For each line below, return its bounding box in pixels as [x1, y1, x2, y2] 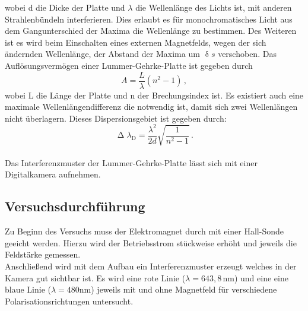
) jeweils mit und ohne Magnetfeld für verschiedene [91, 283, 277, 296]
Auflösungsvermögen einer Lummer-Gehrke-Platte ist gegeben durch [5, 59, 253, 71]
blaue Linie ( [5, 283, 51, 296]
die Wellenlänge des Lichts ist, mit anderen [135, 1, 292, 13]
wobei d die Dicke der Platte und [5, 1, 125, 13]
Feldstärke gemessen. [5, 248, 81, 261]
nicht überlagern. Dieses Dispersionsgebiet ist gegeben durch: [5, 112, 227, 124]
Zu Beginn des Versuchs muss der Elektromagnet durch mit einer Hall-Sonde [5, 225, 284, 237]
